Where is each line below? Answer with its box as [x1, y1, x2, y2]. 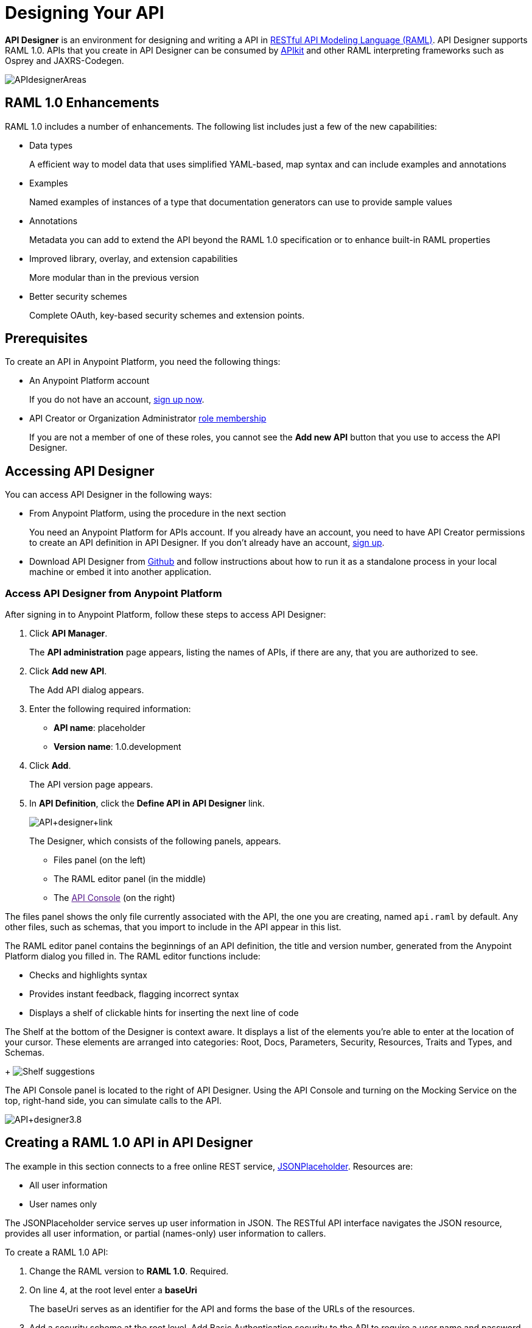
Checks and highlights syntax [29, 970, 147, 981]
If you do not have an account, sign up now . [29, 394, 205, 405]
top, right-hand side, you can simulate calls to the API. [5, 1095, 222, 1106]
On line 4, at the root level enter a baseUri [29, 1284, 197, 1295]
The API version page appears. [29, 779, 153, 790]
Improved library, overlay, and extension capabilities [29, 253, 238, 264]
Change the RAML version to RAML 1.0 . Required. [29, 1265, 229, 1276]
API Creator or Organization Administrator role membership [29, 413, 267, 424]
